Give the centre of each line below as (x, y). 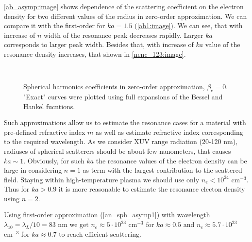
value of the (223, 44)
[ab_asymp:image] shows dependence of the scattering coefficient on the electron (124, 6)
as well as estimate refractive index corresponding (169, 132)
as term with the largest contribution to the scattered (162, 170)
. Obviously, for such (54, 160)
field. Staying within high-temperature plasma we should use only (102, 179)
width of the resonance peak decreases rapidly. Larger (124, 35)
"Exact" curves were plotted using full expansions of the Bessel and (123, 96)
